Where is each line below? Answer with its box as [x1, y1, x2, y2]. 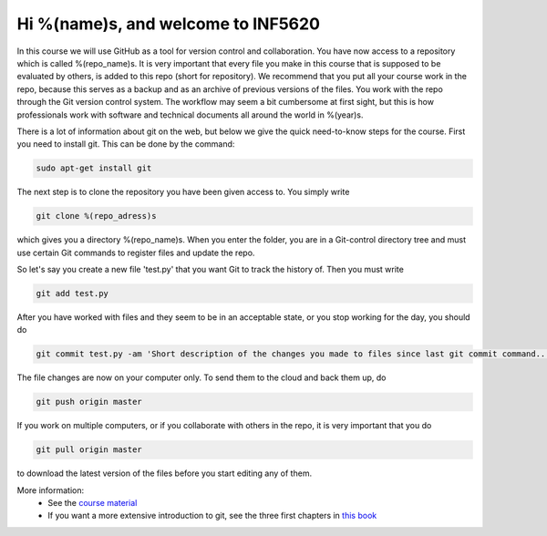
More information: [16, 484, 85, 496]
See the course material [47, 498, 138, 509]
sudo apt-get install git [36, 163, 152, 173]
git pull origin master [36, 445, 143, 455]
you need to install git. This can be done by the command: [16, 139, 235, 149]
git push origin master [36, 397, 143, 407]
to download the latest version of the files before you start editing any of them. [16, 468, 313, 479]
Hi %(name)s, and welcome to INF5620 [16, 14, 321, 34]
